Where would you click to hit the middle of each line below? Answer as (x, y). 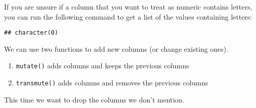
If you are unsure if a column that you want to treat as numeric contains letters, (128, 7)
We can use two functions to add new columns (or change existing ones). (116, 48)
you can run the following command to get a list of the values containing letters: (128, 16)
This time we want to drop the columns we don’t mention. (94, 99)
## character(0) (31, 33)
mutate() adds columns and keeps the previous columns (103, 66)
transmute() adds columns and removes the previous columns (112, 83)
